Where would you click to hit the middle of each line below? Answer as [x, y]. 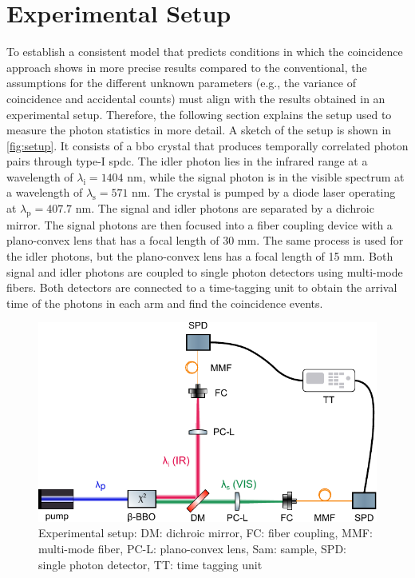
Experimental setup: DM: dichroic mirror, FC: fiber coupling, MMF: [206, 533]
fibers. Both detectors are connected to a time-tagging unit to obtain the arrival [202, 287]
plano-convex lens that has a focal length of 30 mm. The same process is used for [205, 240]
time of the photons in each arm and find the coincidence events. [165, 303]
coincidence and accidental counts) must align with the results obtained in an [196, 98]
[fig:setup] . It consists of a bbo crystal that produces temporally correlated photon [207, 145]
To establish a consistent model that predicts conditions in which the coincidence [205, 52]
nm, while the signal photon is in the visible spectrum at [266, 176]
